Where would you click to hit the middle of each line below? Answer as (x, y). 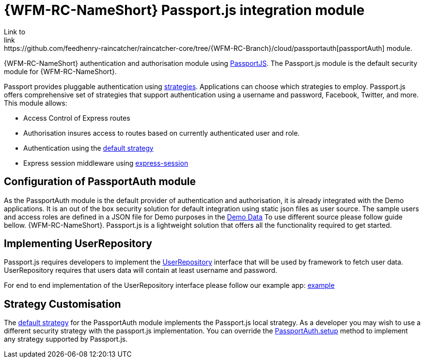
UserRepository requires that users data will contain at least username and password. (141, 270)
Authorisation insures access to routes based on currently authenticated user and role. (162, 133)
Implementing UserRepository (78, 244)
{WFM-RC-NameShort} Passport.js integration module (184, 10)
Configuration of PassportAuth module (100, 182)
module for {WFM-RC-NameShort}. (60, 71)
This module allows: (36, 103)
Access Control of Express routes (77, 118)
